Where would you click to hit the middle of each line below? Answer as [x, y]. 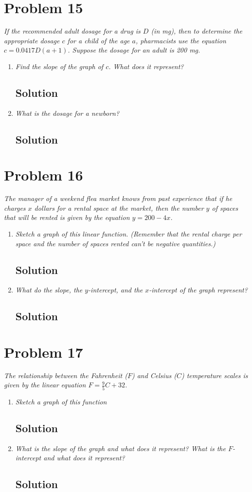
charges [15, 208]
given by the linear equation [45, 385]
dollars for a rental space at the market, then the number [119, 208]
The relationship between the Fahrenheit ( [66, 375]
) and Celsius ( [154, 375]
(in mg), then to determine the [197, 31]
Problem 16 [44, 175]
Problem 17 [44, 352]
